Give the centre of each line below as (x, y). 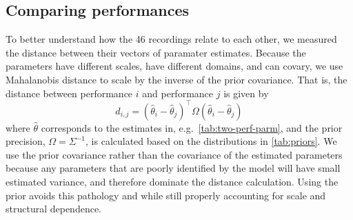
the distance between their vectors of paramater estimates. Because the (156, 52)
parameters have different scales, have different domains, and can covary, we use (174, 66)
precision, (26, 141)
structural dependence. (54, 209)
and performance (178, 93)
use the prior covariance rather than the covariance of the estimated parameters (174, 154)
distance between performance (69, 93)
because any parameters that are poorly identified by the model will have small (173, 168)
